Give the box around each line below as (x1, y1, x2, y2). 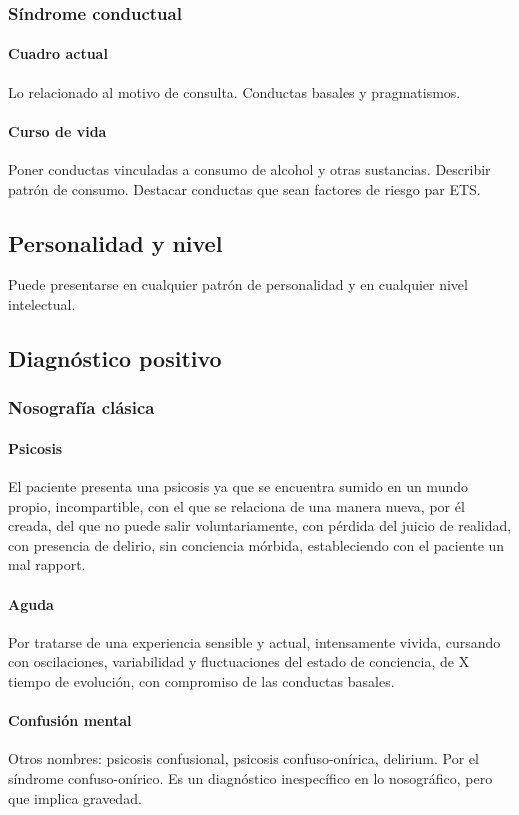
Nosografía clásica (8, 395, 155, 420)
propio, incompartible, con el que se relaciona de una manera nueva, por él (8, 495, 465, 516)
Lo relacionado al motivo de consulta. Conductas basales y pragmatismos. (8, 81, 461, 102)
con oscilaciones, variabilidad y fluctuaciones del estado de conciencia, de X (8, 651, 470, 672)
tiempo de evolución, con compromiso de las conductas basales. (8, 670, 395, 691)
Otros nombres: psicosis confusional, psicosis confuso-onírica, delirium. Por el (8, 748, 479, 769)
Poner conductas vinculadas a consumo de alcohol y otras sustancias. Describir (8, 159, 491, 180)
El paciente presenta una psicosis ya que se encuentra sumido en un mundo (8, 476, 468, 497)
